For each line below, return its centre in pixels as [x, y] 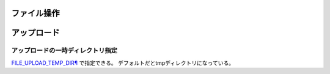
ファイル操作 [35, 13]
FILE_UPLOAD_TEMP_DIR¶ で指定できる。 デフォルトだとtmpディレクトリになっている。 [123, 63]
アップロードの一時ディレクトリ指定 [64, 51]
